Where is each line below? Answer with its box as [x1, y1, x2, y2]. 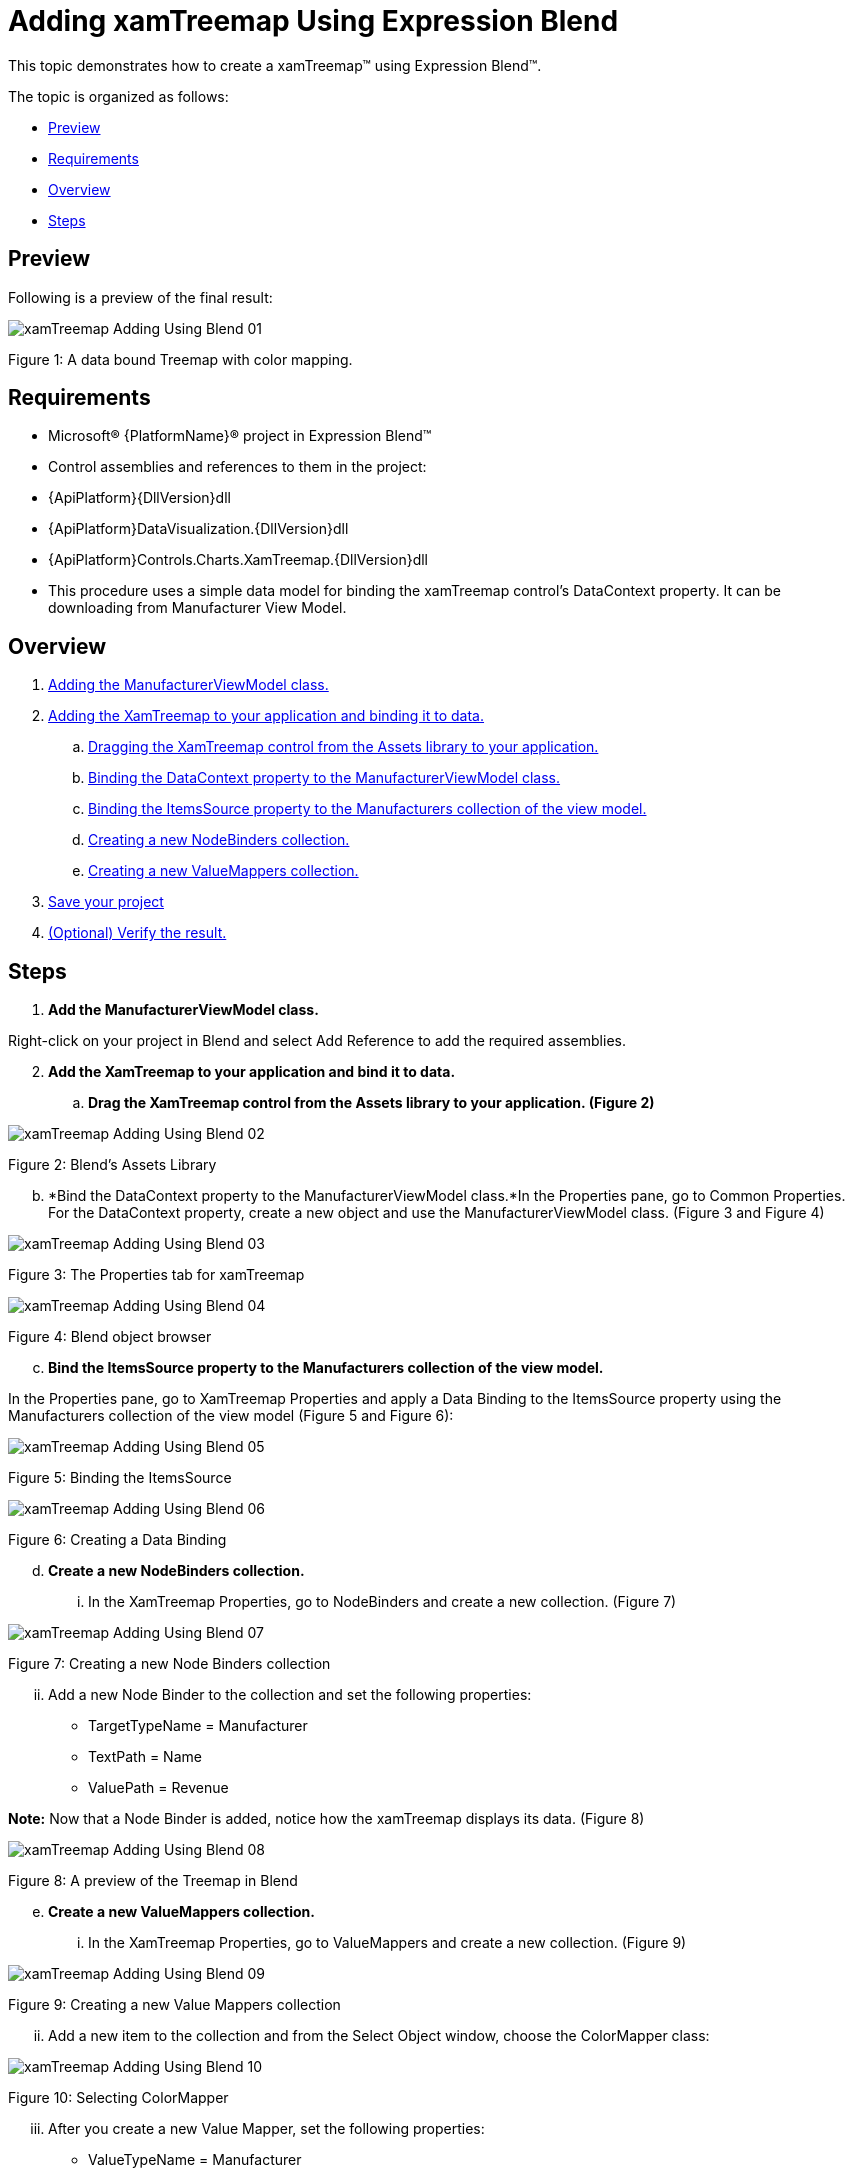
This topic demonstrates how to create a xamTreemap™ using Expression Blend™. [8, 56, 542, 74]
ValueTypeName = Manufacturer [88, 2151, 302, 2169]
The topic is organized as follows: [8, 87, 229, 105]
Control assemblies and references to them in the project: [48, 458, 427, 476]
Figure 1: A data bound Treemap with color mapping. [8, 350, 353, 368]
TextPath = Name [88, 1748, 202, 1766]
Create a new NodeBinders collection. [48, 1562, 305, 1580]
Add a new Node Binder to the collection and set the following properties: [48, 1686, 532, 1704]
